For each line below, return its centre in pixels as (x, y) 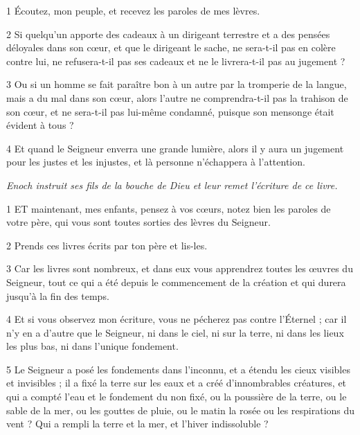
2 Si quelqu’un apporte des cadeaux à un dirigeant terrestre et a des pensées (168, 34)
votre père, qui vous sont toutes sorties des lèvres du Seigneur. (138, 222)
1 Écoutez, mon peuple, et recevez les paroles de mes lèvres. (133, 10)
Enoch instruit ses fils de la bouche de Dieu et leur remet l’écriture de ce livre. (172, 185)
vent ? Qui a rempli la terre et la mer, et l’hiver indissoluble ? (137, 424)
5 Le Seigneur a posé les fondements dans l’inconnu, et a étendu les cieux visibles (178, 369)
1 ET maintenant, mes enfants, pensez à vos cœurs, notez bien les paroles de (169, 208)
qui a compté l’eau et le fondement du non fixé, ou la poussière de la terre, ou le (177, 397)
